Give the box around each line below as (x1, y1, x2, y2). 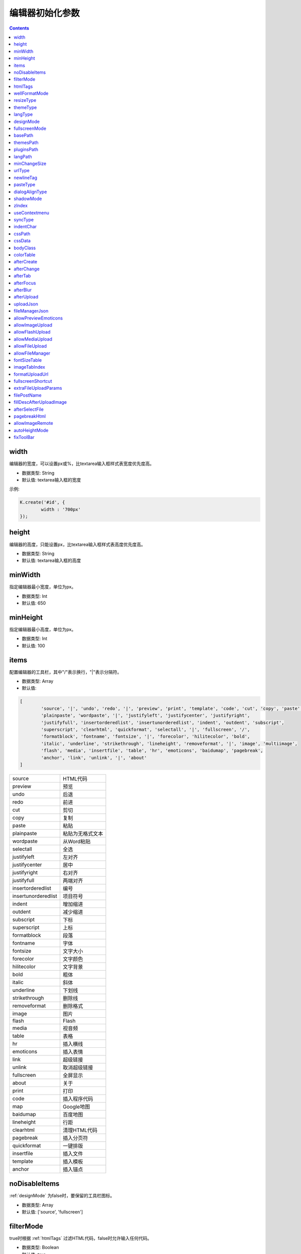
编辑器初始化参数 (9, 8, 80, 19)
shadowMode (14, 196, 42, 202)
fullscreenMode (14, 125, 47, 131)
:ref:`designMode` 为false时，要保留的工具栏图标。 (9, 1193, 115, 1199)
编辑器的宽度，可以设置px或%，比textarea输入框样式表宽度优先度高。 (9, 460, 155, 466)
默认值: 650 (22, 600, 46, 606)
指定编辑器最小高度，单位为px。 (9, 626, 76, 632)
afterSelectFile (14, 406, 44, 412)
